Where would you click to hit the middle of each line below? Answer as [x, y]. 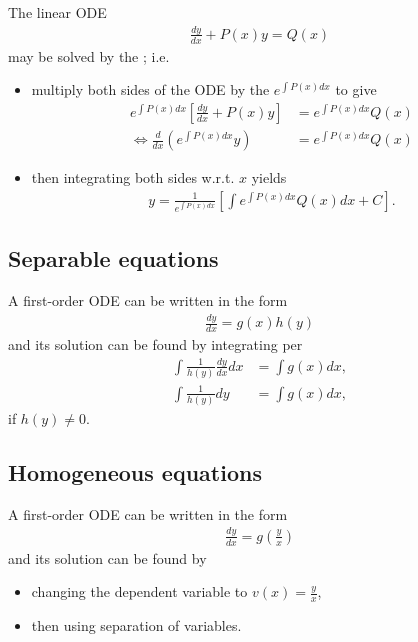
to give [356, 89]
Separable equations [113, 258]
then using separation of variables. [136, 625]
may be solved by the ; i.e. [89, 55]
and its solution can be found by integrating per [155, 343]
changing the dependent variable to [139, 591]
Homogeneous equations [135, 472]
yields [269, 177]
